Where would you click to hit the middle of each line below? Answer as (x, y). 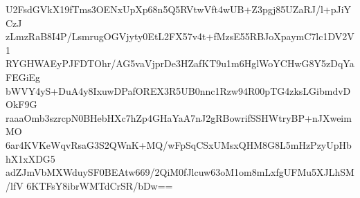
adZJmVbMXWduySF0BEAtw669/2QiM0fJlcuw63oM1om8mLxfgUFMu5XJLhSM (180, 172)
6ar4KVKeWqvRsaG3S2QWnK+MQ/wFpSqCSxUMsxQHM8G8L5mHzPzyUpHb (179, 144)
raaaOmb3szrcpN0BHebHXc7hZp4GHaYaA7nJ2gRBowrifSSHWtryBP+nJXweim (179, 117)
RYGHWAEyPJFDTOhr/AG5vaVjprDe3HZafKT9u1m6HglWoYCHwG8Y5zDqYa (180, 63)
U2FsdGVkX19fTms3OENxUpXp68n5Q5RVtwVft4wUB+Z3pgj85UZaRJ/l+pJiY (179, 9)
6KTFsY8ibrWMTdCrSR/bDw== (100, 185)
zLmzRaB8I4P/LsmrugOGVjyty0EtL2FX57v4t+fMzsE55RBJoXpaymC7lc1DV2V (180, 36)
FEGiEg (23, 76)
